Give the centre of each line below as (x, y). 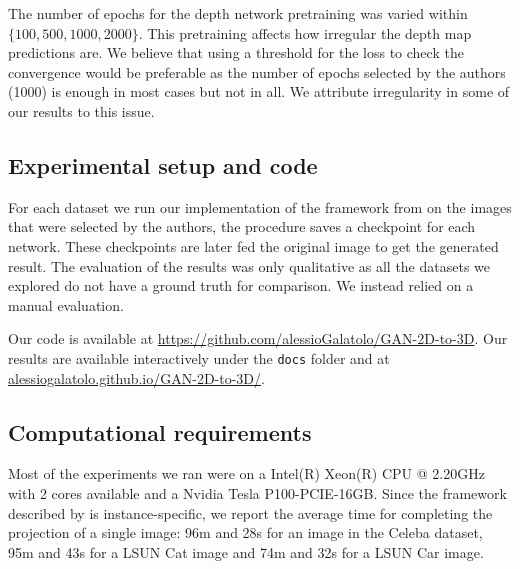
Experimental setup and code (163, 164)
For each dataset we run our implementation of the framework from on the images (260, 206)
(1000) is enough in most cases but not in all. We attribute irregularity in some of (259, 91)
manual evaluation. (66, 304)
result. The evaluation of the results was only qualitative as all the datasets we (249, 265)
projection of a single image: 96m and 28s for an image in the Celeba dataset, (245, 532)
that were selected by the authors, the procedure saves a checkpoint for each (242, 226)
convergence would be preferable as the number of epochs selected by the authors (257, 71)
